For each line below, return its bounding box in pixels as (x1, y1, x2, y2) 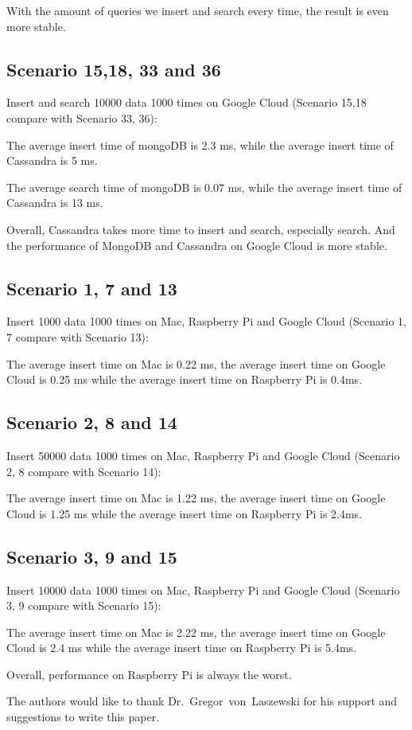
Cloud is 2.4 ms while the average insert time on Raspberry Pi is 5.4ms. (6, 639, 357, 656)
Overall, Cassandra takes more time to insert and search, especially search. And (6, 221, 395, 237)
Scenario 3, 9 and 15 (6, 544, 177, 568)
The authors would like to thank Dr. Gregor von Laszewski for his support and (6, 693, 398, 709)
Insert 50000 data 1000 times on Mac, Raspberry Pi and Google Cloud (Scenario (6, 447, 400, 463)
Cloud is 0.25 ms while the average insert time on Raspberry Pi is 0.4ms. (6, 371, 363, 388)
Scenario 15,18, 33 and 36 (6, 57, 221, 81)
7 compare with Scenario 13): (6, 328, 149, 345)
